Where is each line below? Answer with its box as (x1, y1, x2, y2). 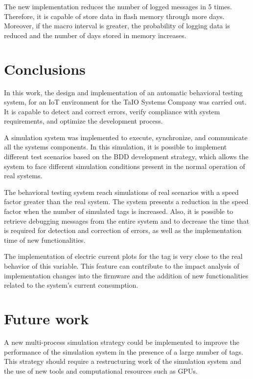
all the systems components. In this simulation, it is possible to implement (4, 142, 227, 152)
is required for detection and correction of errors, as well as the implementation (4, 225, 242, 235)
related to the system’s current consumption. (4, 280, 138, 290)
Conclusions (4, 59, 86, 79)
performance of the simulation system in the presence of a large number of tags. (4, 346, 243, 357)
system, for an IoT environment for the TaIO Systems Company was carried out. (4, 97, 247, 107)
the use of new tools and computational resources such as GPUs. (4, 365, 198, 376)
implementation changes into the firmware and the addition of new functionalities (4, 270, 249, 280)
